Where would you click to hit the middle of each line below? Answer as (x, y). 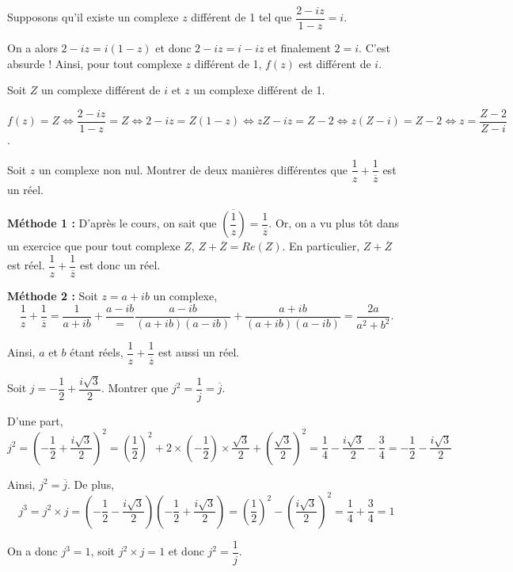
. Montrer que (135, 387)
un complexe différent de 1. (259, 90)
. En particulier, (321, 246)
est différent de (335, 63)
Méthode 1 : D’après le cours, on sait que (112, 223)
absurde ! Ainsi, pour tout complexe (95, 63)
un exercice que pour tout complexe (94, 246)
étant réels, (97, 352)
